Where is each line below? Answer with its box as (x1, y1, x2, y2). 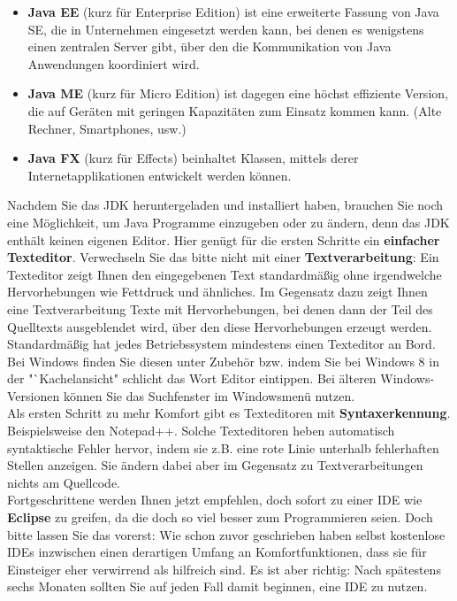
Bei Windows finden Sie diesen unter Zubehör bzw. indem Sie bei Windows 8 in (7, 351, 439, 370)
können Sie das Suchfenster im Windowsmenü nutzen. (63, 386, 355, 405)
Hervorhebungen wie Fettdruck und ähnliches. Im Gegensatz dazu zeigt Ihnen (7, 282, 428, 301)
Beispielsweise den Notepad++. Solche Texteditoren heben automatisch (7, 421, 395, 440)
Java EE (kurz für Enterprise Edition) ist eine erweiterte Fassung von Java (27, 3, 439, 20)
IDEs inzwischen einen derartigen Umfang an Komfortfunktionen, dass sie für (7, 543, 427, 561)
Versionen (7, 386, 60, 405)
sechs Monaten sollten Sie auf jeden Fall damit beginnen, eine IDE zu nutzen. (7, 577, 428, 596)
